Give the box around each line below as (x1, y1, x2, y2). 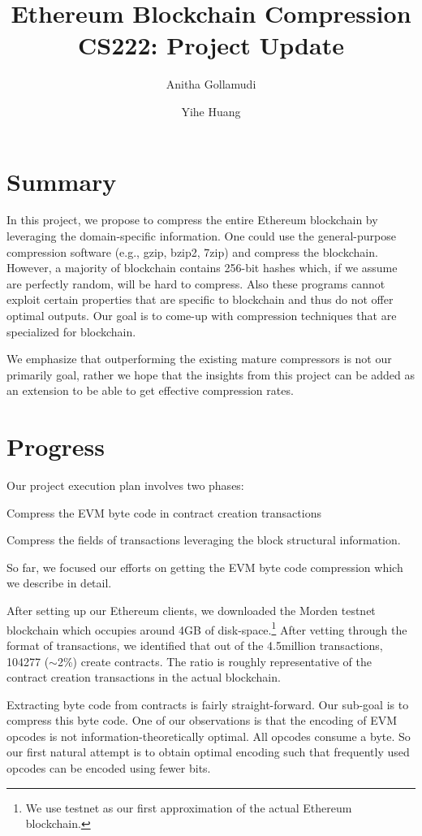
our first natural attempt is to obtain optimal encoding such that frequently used (6, 743, 410, 760)
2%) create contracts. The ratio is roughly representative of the (57, 652, 372, 669)
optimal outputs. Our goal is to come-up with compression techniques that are (6, 307, 397, 323)
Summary (6, 164, 117, 197)
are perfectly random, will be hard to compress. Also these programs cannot (6, 275, 385, 292)
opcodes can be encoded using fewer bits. (6, 760, 211, 777)
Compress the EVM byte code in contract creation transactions (6, 504, 321, 521)
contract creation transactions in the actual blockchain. (6, 669, 281, 686)
